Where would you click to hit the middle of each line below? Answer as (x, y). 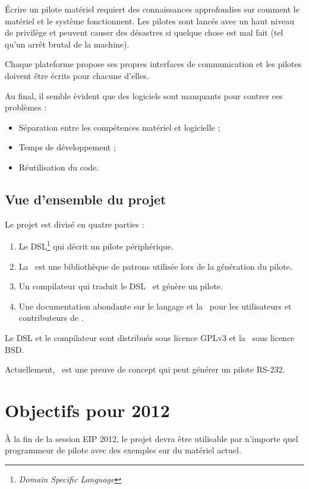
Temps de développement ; (67, 147)
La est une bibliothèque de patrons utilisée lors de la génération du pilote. (155, 266)
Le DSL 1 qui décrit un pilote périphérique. (96, 245)
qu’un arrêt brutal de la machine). (67, 44)
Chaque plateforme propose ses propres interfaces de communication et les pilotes (153, 64)
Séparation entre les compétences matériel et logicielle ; (119, 127)
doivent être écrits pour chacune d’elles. (77, 75)
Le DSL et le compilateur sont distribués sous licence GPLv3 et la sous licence (150, 337)
